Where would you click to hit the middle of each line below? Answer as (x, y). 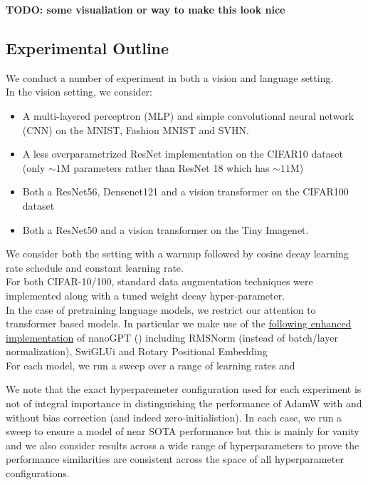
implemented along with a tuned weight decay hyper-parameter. (146, 295)
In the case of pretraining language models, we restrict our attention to (161, 309)
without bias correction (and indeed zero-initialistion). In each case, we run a (174, 417)
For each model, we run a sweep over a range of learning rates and (151, 365)
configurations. (38, 473)
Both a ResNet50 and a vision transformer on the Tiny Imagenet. (165, 229)
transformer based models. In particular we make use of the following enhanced (179, 323)
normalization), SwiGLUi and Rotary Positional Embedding (137, 351)
